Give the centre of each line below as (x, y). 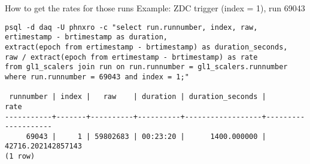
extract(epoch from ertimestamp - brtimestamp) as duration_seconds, (146, 47)
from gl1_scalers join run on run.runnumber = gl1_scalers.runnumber (146, 67)
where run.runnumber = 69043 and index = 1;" (97, 77)
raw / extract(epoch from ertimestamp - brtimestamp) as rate (131, 57)
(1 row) (20, 157)
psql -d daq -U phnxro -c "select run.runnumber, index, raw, (131, 27)
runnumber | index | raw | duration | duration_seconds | (138, 97)
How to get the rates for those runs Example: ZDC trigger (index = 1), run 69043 (155, 8)
